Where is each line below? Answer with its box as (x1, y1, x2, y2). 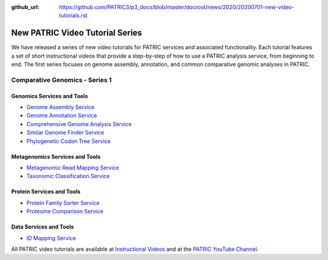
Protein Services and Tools (11, 188, 81, 195)
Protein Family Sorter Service (26, 199, 100, 206)
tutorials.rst (59, 12, 88, 19)
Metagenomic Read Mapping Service (26, 164, 120, 171)
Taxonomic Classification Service (26, 173, 110, 180)
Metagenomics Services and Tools (11, 153, 101, 160)
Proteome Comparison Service (26, 208, 104, 215)
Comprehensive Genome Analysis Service (26, 120, 132, 127)
